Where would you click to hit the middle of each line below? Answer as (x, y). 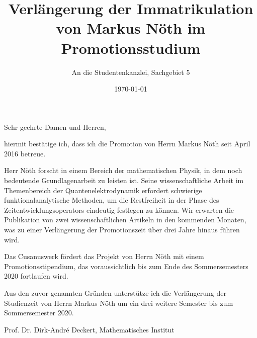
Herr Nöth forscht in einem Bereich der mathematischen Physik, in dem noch (123, 170)
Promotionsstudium (131, 48)
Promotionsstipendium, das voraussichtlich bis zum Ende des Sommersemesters (126, 266)
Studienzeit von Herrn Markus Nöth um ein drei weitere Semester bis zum (119, 303)
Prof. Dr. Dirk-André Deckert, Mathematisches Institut (89, 329)
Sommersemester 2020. (39, 313)
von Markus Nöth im (131, 28)
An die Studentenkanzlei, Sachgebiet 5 (131, 72)
